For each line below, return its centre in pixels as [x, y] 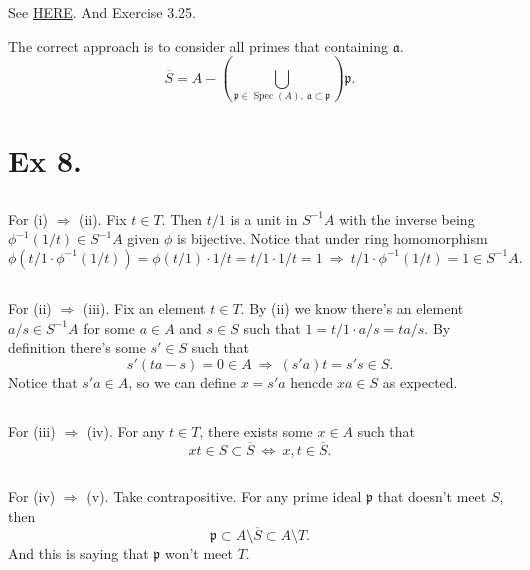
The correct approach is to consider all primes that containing [198, 45]
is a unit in [264, 218]
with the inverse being [407, 218]
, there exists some [256, 431]
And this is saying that [78, 552]
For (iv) [32, 496]
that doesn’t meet [432, 496]
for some [109, 327]
